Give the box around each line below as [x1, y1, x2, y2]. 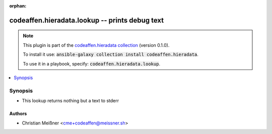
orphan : [9, 3, 27, 9]
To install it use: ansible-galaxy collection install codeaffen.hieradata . [23, 51, 199, 57]
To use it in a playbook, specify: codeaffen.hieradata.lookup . [23, 60, 161, 66]
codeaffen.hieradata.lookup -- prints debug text [9, 16, 164, 25]
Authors [9, 111, 27, 117]
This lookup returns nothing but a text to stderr [22, 98, 119, 104]
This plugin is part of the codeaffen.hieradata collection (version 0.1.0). [23, 42, 170, 48]
